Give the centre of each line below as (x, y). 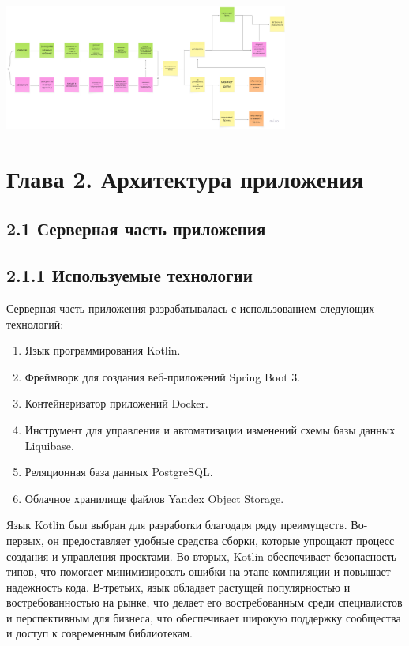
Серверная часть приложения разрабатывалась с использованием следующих (191, 308)
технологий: (35, 323)
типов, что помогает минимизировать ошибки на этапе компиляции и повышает (199, 571)
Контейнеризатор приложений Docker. (116, 403)
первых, (25, 540)
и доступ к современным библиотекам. (99, 633)
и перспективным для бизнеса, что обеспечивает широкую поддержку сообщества (204, 617)
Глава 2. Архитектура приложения (185, 178)
